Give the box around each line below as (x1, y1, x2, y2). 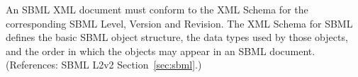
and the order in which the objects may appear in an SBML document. (6, 43, 315, 58)
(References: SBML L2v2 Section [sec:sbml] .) (6, 57, 202, 72)
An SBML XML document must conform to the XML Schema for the (6, 2, 308, 16)
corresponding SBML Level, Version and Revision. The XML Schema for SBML (6, 16, 353, 30)
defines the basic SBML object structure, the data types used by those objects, (6, 30, 348, 45)
